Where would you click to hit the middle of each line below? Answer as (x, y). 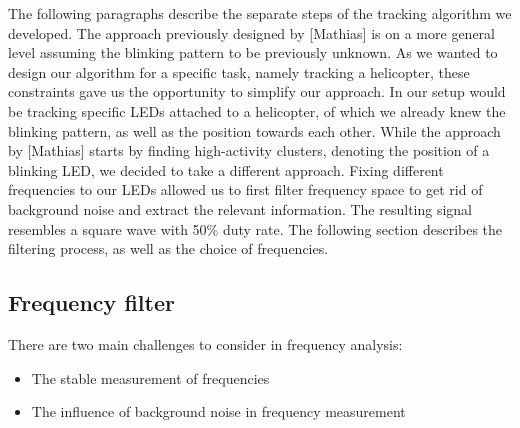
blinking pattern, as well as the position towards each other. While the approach (254, 130)
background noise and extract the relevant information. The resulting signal (240, 208)
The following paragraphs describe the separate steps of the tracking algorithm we (260, 13)
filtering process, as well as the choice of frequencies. (168, 248)
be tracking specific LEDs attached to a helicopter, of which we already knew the (257, 110)
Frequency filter (91, 302)
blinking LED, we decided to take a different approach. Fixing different (226, 169)
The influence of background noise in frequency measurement (218, 411)
